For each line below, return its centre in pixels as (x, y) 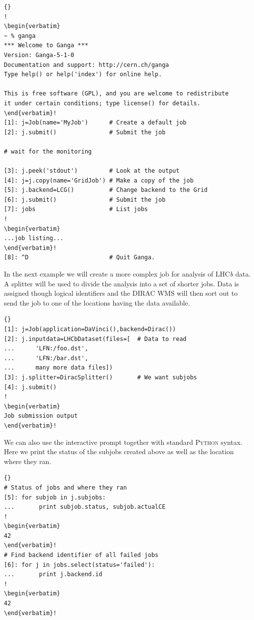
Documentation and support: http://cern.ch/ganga (87, 65)
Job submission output (41, 416)
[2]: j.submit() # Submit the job (85, 132)
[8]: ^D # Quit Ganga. (79, 258)
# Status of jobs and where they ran (65, 487)
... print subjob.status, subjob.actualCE (85, 507)
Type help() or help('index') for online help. (83, 75)
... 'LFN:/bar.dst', (46, 358)
